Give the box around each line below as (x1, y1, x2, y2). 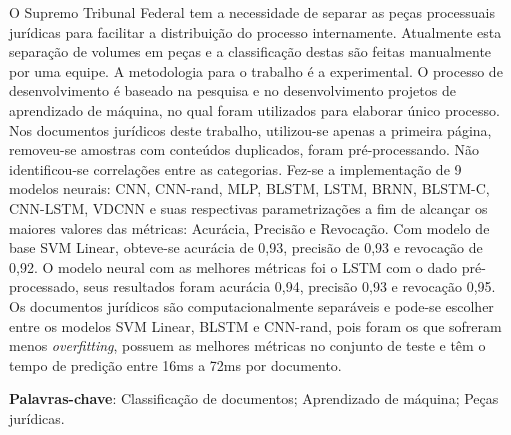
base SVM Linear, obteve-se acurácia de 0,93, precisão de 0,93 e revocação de (9, 237, 483, 258)
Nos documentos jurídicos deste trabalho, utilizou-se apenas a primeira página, (9, 119, 492, 140)
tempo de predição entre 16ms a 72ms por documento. (9, 354, 342, 375)
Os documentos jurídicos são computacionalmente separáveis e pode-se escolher (9, 295, 494, 316)
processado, (9, 276, 79, 297)
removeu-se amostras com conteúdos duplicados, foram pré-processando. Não (9, 139, 480, 160)
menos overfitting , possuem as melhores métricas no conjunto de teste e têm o (9, 335, 486, 356)
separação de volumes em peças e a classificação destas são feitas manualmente (9, 41, 492, 62)
